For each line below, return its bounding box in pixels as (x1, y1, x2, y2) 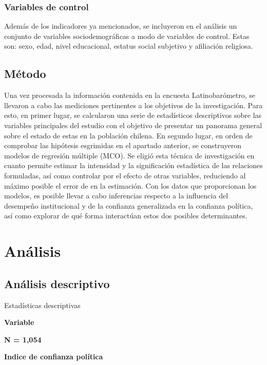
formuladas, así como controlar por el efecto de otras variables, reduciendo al (4, 170, 246, 180)
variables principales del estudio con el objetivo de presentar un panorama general (4, 119, 262, 130)
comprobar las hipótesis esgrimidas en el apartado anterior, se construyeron (4, 140, 242, 151)
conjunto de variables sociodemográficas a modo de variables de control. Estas (4, 30, 250, 41)
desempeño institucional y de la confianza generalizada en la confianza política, (4, 200, 253, 211)
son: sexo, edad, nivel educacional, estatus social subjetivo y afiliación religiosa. (4, 40, 253, 51)
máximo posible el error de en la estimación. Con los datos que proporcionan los (4, 180, 257, 191)
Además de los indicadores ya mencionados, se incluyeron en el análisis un (4, 21, 237, 31)
